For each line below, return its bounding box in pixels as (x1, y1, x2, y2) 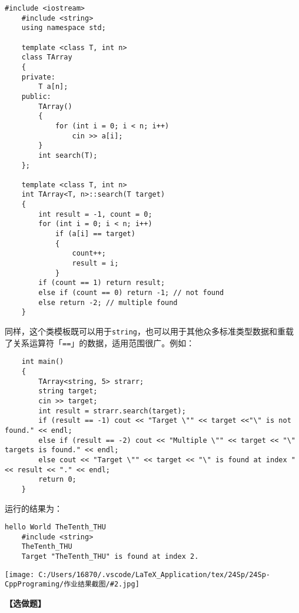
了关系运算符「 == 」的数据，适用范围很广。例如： (5, 336, 195, 349)
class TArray (21, 53, 72, 62)
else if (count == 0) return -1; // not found (38, 289, 224, 297)
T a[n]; (38, 82, 68, 91)
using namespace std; (21, 24, 106, 32)
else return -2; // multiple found (38, 298, 178, 307)
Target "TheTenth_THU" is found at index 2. (21, 552, 199, 561)
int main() (21, 357, 64, 366)
